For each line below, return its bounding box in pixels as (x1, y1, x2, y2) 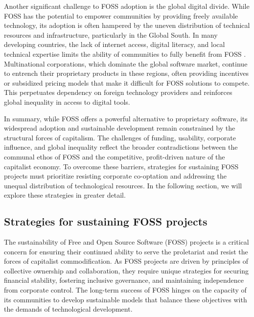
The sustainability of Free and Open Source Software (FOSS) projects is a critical (4, 237, 249, 247)
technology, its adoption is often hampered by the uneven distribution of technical (4, 20, 250, 30)
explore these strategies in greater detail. (4, 190, 126, 200)
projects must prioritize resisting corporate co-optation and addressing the (4, 171, 227, 181)
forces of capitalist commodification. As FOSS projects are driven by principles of (4, 256, 248, 266)
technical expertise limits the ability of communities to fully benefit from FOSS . (4, 48, 246, 59)
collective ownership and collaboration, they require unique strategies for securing (4, 265, 249, 275)
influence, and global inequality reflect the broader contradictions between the (4, 142, 238, 152)
